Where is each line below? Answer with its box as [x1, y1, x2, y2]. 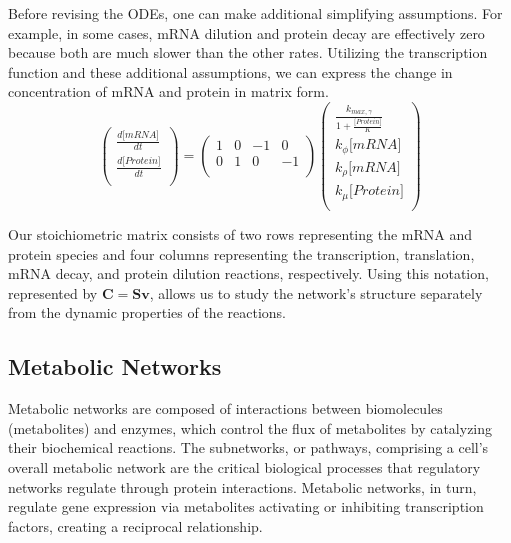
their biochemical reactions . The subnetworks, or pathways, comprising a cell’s [8, 437, 489, 458]
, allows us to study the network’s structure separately [149, 282, 483, 303]
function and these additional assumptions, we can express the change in [8, 61, 453, 82]
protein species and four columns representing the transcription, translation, [8, 243, 475, 264]
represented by [8, 282, 98, 303]
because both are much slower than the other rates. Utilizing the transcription [8, 42, 488, 63]
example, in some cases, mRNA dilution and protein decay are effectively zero [8, 22, 485, 43]
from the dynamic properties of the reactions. [8, 302, 286, 323]
